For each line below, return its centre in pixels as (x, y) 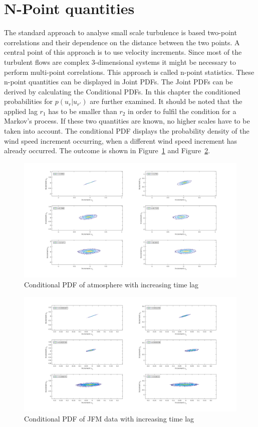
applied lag (21, 111)
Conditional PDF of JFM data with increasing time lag (109, 418)
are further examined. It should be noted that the (166, 101)
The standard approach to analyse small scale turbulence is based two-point (120, 32)
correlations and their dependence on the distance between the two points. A (122, 42)
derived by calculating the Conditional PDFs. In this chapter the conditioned (122, 91)
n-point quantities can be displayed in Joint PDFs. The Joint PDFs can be (118, 82)
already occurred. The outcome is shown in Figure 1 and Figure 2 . (107, 150)
